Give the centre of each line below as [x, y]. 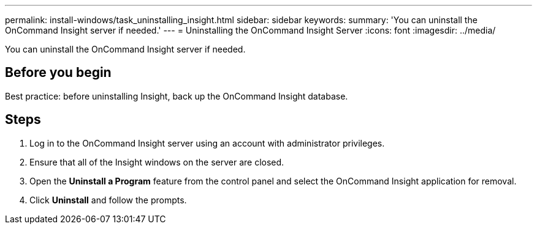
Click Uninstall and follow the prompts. [108, 200]
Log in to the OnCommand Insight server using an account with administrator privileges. [207, 143]
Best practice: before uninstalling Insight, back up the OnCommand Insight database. [177, 96]
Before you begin [58, 73]
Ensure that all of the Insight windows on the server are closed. [157, 162]
